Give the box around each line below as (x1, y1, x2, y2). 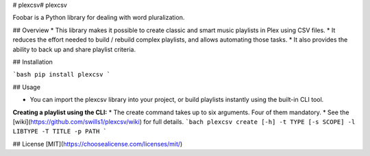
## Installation (12, 57, 53, 66)
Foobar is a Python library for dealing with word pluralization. (12, 14, 185, 22)
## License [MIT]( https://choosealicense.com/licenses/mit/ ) (12, 140, 183, 148)
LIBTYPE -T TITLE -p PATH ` (12, 127, 108, 135)
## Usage (12, 83, 41, 91)
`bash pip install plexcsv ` (12, 70, 111, 79)
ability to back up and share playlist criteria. (12, 45, 136, 53)
